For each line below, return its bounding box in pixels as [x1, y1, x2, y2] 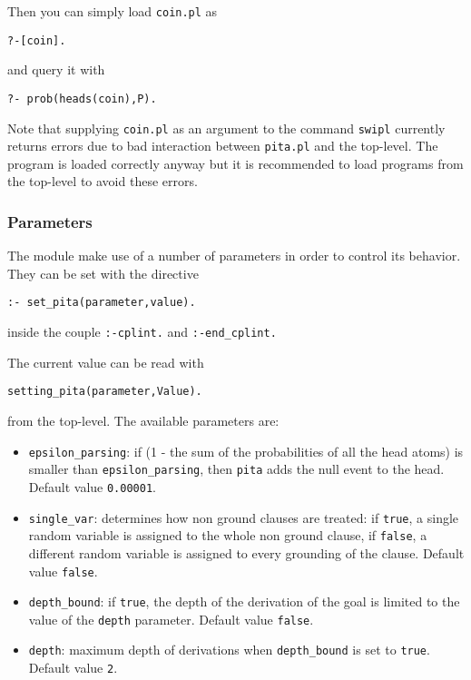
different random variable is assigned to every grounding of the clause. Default [28, 543, 465, 562]
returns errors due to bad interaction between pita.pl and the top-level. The [7, 136, 438, 155]
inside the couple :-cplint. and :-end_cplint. [7, 322, 277, 341]
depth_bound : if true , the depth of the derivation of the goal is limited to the [28, 592, 460, 611]
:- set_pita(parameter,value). [7, 296, 196, 310]
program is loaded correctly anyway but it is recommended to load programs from [7, 153, 464, 172]
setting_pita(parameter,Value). [7, 385, 202, 399]
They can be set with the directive [7, 263, 199, 282]
